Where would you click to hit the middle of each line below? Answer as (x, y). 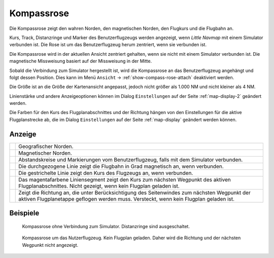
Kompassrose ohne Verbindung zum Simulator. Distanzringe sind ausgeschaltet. (106, 226)
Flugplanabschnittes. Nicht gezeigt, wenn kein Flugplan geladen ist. (99, 186)
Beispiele (24, 213)
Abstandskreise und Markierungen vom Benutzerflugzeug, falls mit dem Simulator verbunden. (131, 160)
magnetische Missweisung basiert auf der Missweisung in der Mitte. (81, 61)
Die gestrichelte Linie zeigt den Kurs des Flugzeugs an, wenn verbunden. (106, 173)
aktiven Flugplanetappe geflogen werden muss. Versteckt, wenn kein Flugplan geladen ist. (127, 199)
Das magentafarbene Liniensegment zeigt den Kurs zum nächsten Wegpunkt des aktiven (125, 179)
